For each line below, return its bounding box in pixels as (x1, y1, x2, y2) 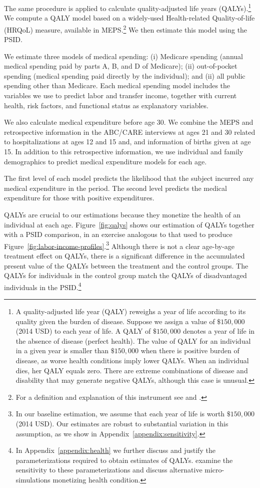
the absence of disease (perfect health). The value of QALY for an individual (15, 335, 251, 346)
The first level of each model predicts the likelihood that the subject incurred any (4, 173, 254, 183)
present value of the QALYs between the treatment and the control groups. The (4, 260, 248, 271)
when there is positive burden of (140, 345, 239, 356)
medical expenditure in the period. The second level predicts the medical (4, 182, 227, 193)
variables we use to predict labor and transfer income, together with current (4, 90, 237, 101)
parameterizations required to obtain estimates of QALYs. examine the (15, 454, 233, 465)
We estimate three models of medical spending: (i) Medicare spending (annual (4, 51, 243, 61)
